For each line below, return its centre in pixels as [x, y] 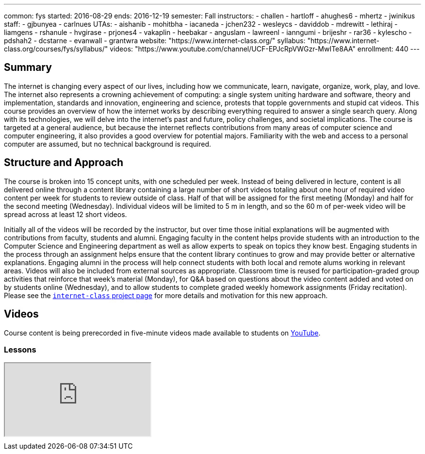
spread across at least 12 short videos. [65, 214]
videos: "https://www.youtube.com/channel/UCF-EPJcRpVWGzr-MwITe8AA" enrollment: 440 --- [265, 49]
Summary [28, 67]
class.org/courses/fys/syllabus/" [56, 49]
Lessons [20, 349]
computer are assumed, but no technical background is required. [108, 144]
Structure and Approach [64, 163]
